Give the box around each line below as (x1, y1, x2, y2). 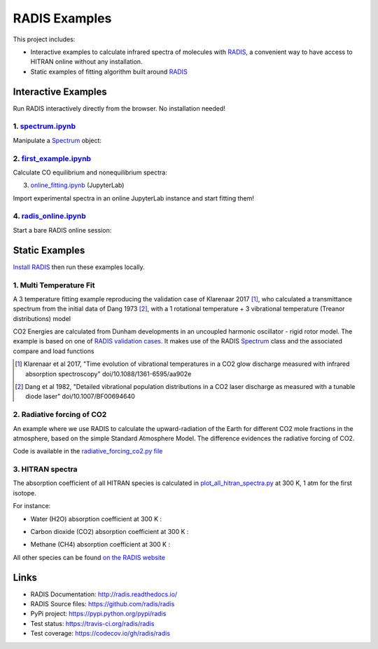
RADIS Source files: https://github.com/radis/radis (30, 600, 175, 608)
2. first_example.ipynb (13, 153, 91, 163)
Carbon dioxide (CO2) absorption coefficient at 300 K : (30, 528, 189, 536)
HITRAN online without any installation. (30, 57, 143, 66)
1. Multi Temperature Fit (13, 280, 95, 290)
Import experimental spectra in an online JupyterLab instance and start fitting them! (13, 193, 255, 203)
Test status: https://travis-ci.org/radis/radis (30, 619, 155, 627)
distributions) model (13, 314, 71, 322)
